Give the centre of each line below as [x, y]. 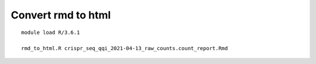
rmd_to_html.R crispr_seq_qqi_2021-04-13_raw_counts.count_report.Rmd [125, 48]
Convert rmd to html [61, 15]
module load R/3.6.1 [51, 32]
